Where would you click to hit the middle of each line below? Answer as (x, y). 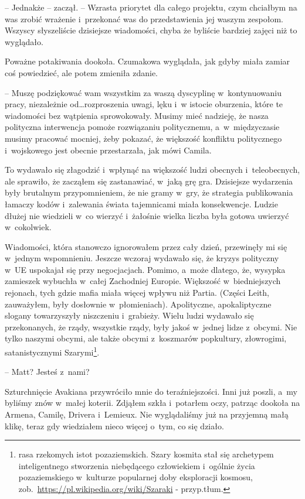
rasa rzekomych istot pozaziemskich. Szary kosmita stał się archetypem (146, 454)
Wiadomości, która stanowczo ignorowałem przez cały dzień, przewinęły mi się (146, 246)
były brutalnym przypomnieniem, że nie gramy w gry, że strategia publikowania (149, 192)
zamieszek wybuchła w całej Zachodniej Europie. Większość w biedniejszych (143, 281)
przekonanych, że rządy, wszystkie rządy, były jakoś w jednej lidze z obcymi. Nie (151, 327)
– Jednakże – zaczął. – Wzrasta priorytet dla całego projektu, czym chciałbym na (151, 7)
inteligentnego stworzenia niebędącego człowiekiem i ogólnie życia (137, 465)
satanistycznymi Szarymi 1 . (52, 351)
